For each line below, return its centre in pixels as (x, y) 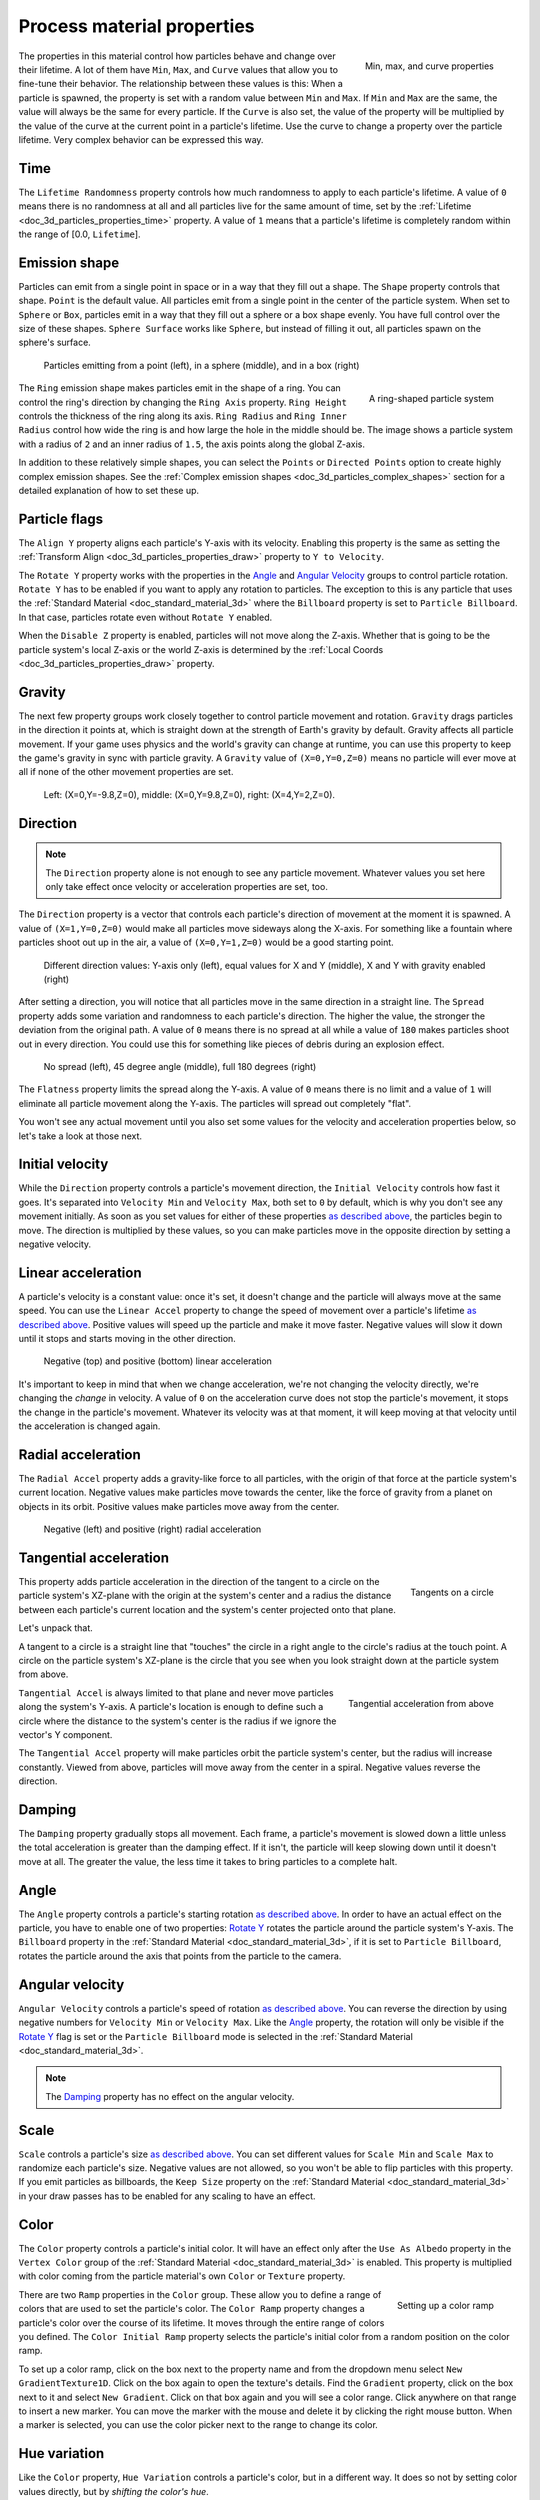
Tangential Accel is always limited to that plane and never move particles (176, 1692)
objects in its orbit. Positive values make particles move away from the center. (179, 1506)
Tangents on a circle (452, 1592)
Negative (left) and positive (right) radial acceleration (152, 1529)
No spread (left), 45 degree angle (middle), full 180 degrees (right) (180, 1066)
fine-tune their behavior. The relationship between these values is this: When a (181, 84)
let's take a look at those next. (80, 1136)
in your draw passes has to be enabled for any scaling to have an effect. (167, 2196)
